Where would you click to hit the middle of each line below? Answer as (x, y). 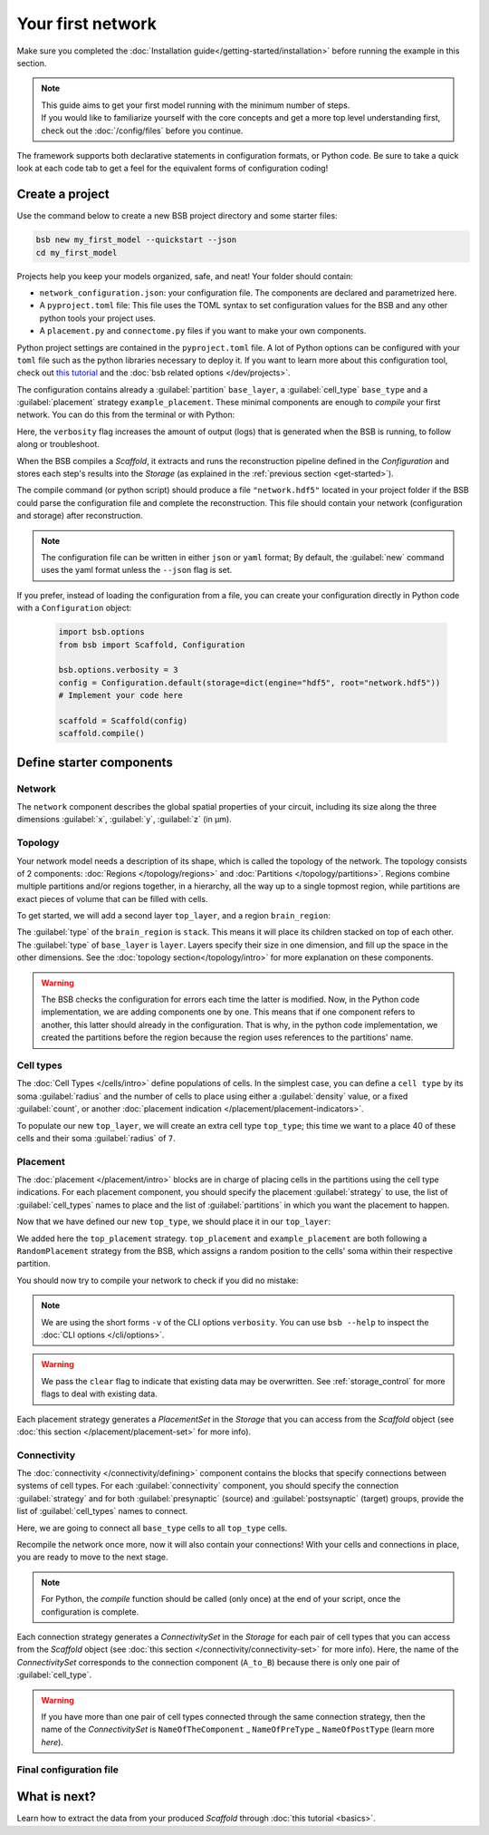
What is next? (57, 1796)
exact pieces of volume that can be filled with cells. (112, 898)
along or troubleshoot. (58, 444)
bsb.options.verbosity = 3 (118, 670)
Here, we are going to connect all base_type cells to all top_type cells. (152, 1528)
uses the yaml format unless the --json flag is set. (137, 570)
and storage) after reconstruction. (80, 516)
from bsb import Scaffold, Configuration (152, 645)
